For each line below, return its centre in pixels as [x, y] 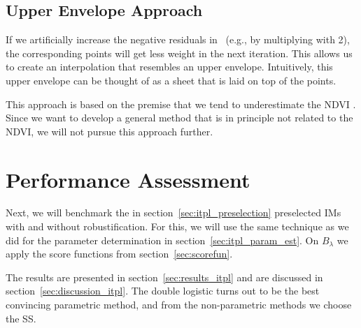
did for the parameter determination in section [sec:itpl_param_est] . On [162, 240]
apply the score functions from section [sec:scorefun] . [119, 254]
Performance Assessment [128, 179]
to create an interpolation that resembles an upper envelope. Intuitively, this [169, 67]
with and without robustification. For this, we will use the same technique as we [177, 226]
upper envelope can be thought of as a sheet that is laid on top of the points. [171, 80]
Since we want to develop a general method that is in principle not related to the [179, 118]
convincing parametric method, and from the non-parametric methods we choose [179, 305]
